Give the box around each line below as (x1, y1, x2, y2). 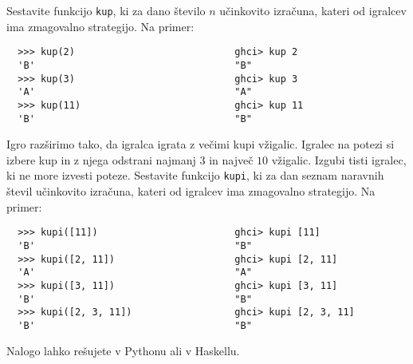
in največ (209, 151, 254, 168)
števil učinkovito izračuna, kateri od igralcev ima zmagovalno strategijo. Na (6, 183, 376, 200)
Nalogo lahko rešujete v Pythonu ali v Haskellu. (6, 342, 240, 359)
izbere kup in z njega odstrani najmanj (6, 151, 196, 168)
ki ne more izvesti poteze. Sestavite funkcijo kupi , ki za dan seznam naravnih (6, 167, 384, 184)
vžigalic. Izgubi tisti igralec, (271, 151, 407, 168)
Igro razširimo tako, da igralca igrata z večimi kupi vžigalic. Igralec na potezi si (6, 136, 395, 152)
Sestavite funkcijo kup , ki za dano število (6, 2, 206, 18)
